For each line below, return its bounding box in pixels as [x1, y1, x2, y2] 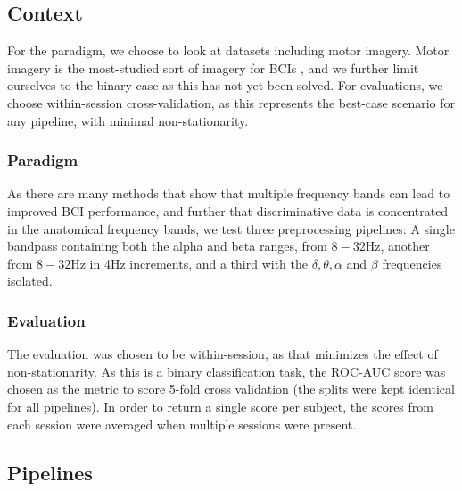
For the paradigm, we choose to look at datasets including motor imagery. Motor [7, 41, 450, 60]
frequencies [382, 254, 442, 272]
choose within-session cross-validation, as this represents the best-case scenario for [7, 93, 456, 112]
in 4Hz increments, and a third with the [89, 254, 308, 272]
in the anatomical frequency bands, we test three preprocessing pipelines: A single [7, 219, 455, 237]
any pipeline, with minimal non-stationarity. [7, 111, 249, 129]
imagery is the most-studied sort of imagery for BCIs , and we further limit [7, 58, 419, 77]
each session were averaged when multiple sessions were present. [7, 414, 357, 433]
